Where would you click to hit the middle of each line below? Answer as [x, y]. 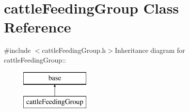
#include [17, 50]
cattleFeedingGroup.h [74, 50]
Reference [38, 27]
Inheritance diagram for [150, 50]
